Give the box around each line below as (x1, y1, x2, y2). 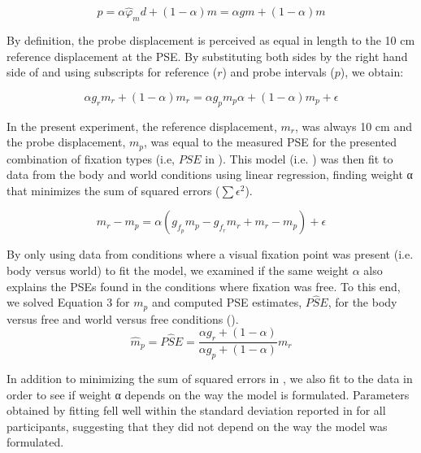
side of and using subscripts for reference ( (7, 63, 218, 81)
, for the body (328, 294, 397, 311)
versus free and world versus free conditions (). (7, 310, 239, 327)
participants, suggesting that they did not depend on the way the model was (7, 417, 388, 434)
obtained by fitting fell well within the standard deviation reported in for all (7, 402, 386, 419)
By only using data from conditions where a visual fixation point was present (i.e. (7, 246, 414, 263)
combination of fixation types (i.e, (7, 150, 175, 167)
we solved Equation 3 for (7, 294, 130, 311)
